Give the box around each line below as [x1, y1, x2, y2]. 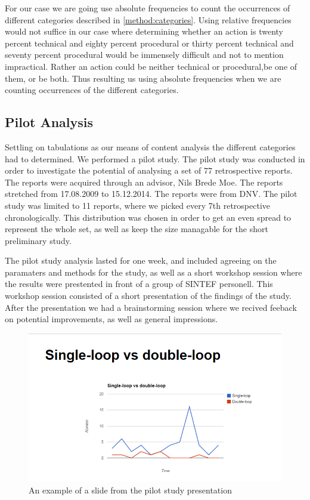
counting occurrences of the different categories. [5, 84, 179, 96]
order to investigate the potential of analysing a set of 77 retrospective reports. [5, 164, 293, 177]
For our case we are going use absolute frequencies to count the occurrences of [5, 2, 290, 14]
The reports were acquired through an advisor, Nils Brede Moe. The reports [5, 175, 283, 188]
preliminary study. [5, 234, 72, 246]
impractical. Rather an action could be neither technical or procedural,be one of [5, 60, 297, 72]
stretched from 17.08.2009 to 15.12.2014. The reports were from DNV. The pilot [5, 187, 297, 200]
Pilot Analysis [5, 113, 94, 131]
